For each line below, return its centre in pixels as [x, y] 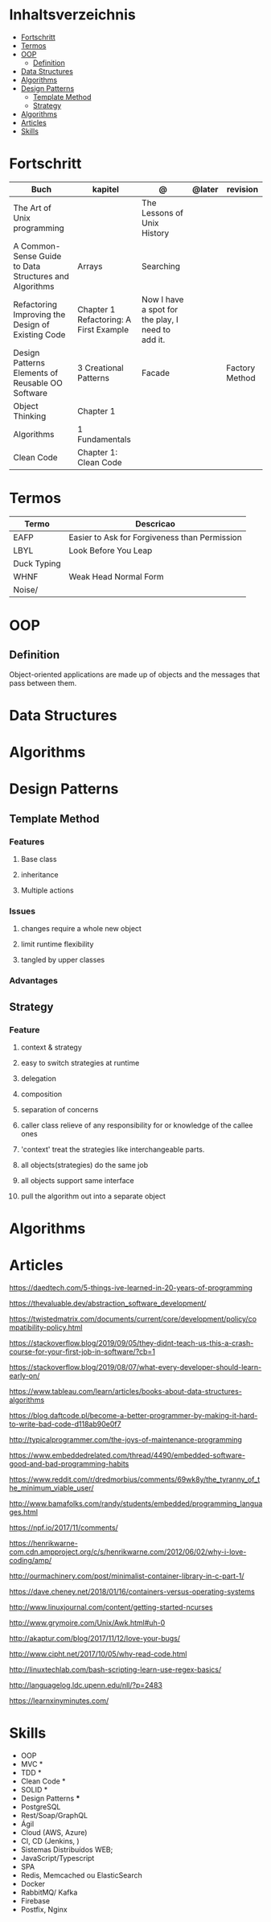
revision [242, 189]
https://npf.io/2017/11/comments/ [64, 1528]
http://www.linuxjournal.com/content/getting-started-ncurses [111, 1607]
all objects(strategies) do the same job [84, 1165]
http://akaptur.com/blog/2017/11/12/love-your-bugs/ [94, 1639]
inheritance [39, 875]
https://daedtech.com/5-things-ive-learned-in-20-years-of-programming [131, 1288]
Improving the [39, 314]
